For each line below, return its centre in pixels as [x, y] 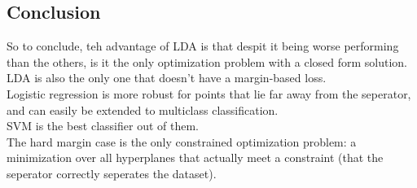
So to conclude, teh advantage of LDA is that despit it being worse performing [203, 46]
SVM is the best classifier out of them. [103, 126]
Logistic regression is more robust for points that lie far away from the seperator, [209, 93]
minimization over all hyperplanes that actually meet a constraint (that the [195, 157]
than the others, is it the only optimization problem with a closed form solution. [207, 61]
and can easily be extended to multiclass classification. [143, 109]
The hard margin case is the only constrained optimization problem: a [182, 141]
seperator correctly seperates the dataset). [112, 173]
